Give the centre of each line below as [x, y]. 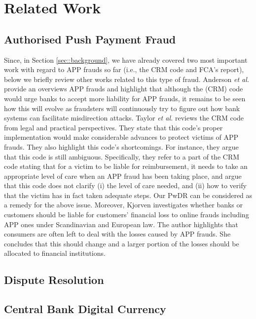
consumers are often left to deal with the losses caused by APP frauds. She [117, 234]
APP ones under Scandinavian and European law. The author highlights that [121, 224]
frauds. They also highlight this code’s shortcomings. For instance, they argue [121, 146]
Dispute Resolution [54, 280]
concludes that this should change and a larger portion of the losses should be [122, 243]
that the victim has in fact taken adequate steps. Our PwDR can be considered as [128, 195]
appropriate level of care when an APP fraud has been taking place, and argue [123, 176]
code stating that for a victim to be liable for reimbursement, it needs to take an [126, 166]
